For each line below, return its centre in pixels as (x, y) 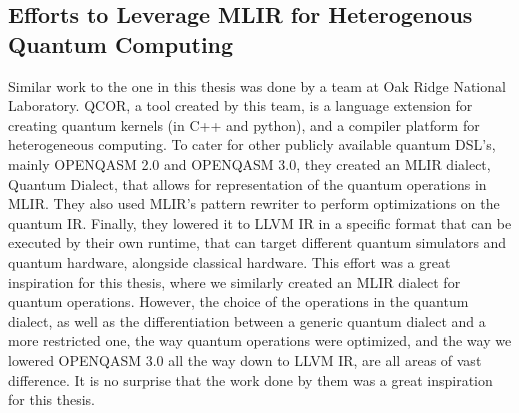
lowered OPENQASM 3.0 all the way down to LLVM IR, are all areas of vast (245, 359)
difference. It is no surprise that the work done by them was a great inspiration (250, 379)
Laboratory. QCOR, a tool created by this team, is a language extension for (240, 105)
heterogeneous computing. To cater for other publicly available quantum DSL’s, (252, 144)
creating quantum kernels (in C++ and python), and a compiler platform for (244, 124)
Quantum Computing (121, 43)
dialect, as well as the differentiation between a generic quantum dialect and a (247, 320)
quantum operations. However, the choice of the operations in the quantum (238, 301)
